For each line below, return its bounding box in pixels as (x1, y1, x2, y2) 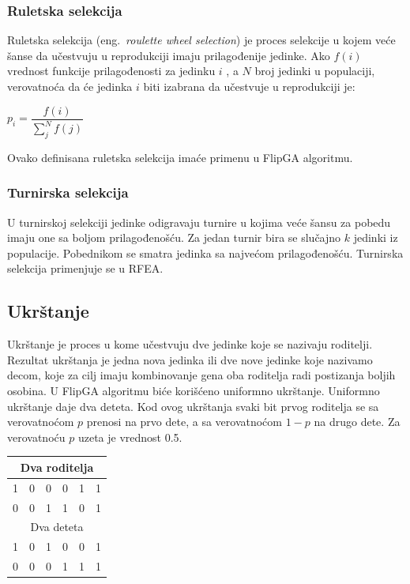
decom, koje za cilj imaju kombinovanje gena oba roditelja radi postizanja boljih (7, 367, 396, 383)
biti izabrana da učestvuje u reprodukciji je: (143, 78, 355, 94)
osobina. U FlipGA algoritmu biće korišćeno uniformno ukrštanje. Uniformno (7, 382, 380, 398)
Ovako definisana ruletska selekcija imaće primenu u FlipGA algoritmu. (7, 149, 353, 165)
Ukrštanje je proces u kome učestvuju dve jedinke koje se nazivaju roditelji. (7, 336, 373, 352)
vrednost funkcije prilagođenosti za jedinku (7, 62, 216, 79)
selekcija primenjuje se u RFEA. (7, 260, 164, 277)
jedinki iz (353, 229, 398, 246)
